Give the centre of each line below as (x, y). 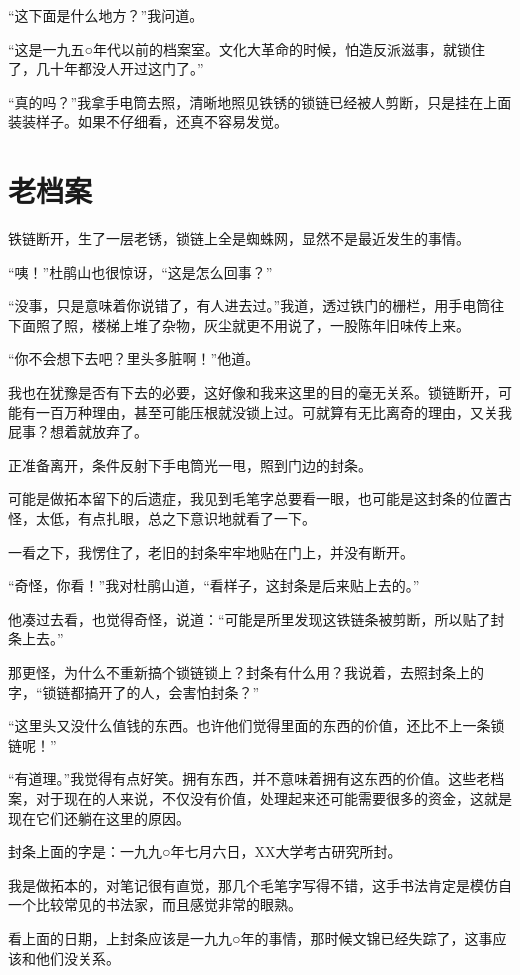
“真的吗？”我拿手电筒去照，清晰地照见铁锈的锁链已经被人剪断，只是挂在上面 (260, 101)
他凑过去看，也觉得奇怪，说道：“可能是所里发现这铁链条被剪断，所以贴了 (249, 618)
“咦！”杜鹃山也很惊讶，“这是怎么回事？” (140, 271)
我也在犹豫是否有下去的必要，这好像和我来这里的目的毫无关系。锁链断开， (253, 392)
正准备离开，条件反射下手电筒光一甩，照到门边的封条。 (190, 464)
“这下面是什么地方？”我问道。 (106, 15)
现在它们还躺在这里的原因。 (99, 817)
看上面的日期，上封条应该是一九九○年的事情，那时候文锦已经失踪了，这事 (250, 937)
